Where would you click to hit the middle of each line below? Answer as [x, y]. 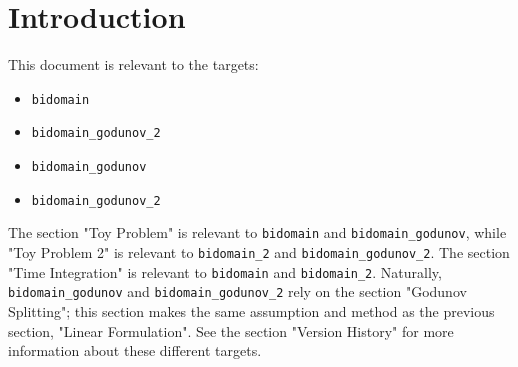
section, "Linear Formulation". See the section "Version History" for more [231, 330]
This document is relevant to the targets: [133, 64]
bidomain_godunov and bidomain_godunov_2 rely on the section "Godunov [237, 291]
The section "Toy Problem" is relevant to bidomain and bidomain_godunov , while [257, 232]
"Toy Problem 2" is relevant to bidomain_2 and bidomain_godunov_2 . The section [259, 252]
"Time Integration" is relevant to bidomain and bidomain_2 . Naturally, [225, 271]
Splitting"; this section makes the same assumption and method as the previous [251, 310]
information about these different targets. [135, 350]
